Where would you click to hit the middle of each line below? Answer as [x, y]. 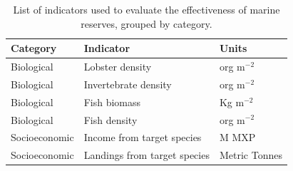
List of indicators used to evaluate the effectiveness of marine [146, 9]
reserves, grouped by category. [146, 23]
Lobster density [118, 67]
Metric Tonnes [251, 155]
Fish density [110, 119]
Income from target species [143, 137]
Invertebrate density [128, 84]
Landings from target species [146, 155]
